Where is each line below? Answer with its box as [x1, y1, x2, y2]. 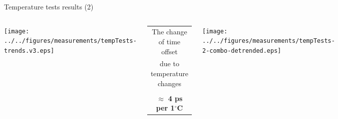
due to [159, 58, 179, 69]
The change [152, 26, 187, 37]
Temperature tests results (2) [4, 1, 94, 11]
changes [157, 78, 181, 88]
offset [161, 46, 178, 56]
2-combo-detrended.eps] [202, 47, 281, 54]
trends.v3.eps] [4, 47, 55, 54]
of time [158, 36, 181, 46]
